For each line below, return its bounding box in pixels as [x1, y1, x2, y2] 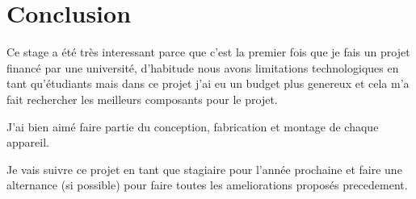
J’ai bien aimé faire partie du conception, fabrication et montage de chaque [6, 118, 379, 135]
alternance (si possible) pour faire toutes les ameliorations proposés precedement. [6, 176, 408, 193]
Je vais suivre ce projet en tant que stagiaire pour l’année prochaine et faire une [6, 160, 402, 177]
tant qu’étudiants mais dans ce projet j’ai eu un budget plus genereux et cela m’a [6, 75, 410, 92]
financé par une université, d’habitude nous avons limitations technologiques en [6, 59, 399, 76]
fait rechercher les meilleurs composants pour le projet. [6, 90, 278, 107]
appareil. [6, 134, 49, 151]
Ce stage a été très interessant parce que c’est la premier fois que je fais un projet [6, 44, 410, 60]
